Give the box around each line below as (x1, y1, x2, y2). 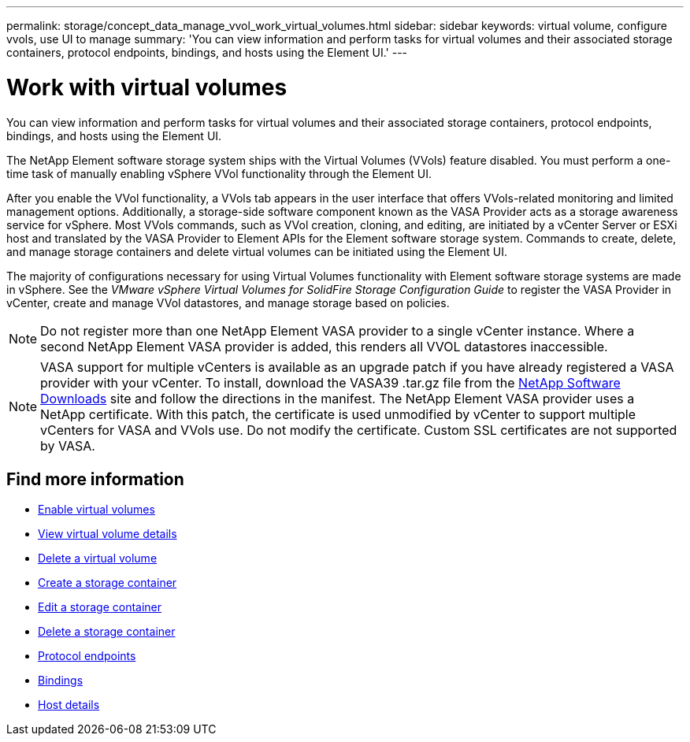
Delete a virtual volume (38, 551, 158, 566)
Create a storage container (38, 576, 177, 590)
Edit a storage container (38, 600, 162, 614)
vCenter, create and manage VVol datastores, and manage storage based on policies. (6, 295, 450, 310)
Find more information (6, 469, 184, 489)
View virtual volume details (38, 527, 177, 541)
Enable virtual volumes (38, 503, 155, 517)
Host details (38, 698, 100, 712)
